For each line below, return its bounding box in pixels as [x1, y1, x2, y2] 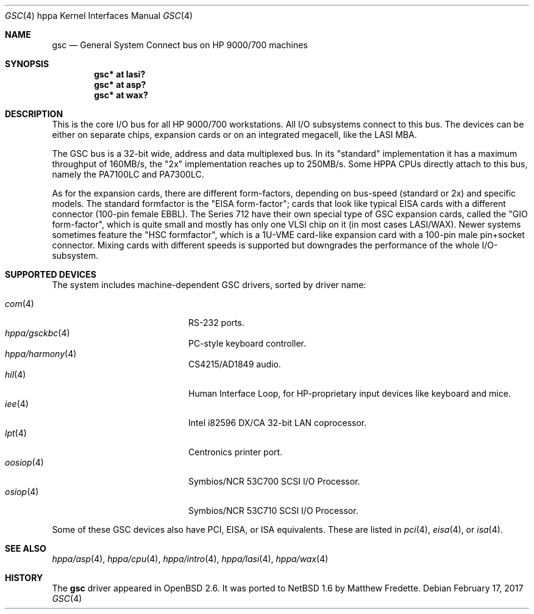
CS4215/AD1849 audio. [188, 359, 281, 369]
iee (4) [5, 399, 29, 409]
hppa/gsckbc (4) [5, 328, 70, 338]
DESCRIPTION [5, 109, 63, 119]
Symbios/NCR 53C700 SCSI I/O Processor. [188, 476, 360, 486]
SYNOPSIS [5, 59, 49, 69]
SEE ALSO [5, 543, 46, 554]
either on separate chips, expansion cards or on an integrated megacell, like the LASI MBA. [52, 129, 417, 140]
